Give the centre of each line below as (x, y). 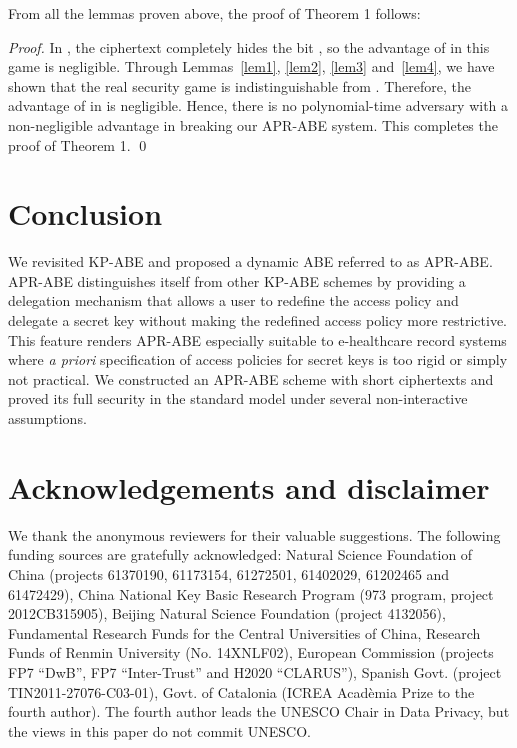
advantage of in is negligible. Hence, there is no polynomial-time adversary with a (258, 105)
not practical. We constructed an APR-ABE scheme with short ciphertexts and (251, 378)
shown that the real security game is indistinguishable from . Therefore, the (239, 85)
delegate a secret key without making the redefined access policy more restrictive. (257, 320)
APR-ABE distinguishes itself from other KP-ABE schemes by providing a (237, 280)
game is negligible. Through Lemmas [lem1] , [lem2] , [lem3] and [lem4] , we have (251, 66)
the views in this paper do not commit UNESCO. (159, 730)
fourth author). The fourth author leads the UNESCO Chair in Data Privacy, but (259, 711)
